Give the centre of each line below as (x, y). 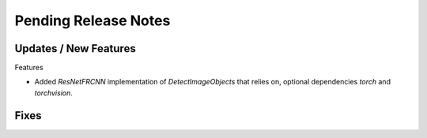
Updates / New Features (75, 48)
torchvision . (53, 93)
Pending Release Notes (93, 21)
